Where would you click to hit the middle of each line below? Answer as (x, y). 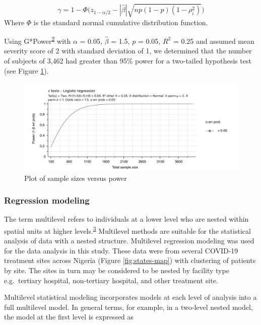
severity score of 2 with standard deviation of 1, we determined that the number (128, 51)
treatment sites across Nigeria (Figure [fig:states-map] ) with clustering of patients (130, 260)
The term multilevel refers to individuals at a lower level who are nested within (126, 219)
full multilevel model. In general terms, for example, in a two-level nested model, (128, 307)
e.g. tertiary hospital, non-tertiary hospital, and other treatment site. (111, 280)
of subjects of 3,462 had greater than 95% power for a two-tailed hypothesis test (128, 60)
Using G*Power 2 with (38, 40)
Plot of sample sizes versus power (76, 178)
